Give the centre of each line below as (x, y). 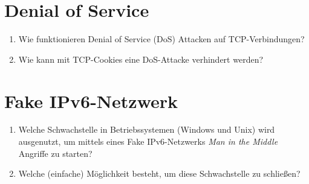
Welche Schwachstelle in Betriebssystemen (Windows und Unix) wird (147, 129)
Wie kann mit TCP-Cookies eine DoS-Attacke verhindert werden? (141, 59)
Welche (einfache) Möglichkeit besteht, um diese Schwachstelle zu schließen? (159, 173)
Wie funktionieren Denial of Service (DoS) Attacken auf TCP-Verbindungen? (161, 39)
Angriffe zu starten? (55, 153)
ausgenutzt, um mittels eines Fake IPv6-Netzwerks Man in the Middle (148, 141)
